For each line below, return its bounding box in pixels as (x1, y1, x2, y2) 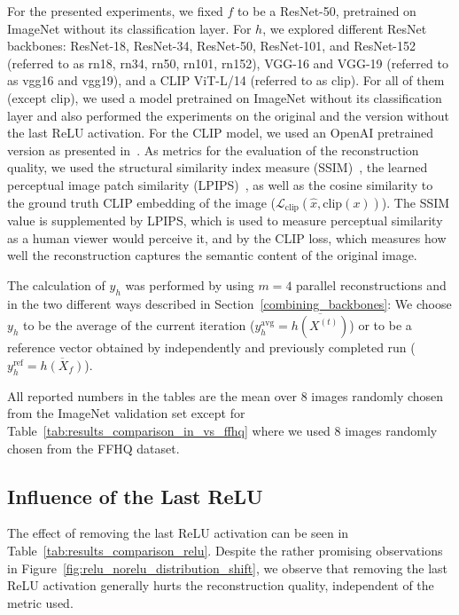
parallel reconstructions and (296, 275, 447, 294)
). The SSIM (381, 193, 450, 211)
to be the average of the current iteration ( (22, 316, 255, 335)
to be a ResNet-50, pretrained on (237, 2, 416, 20)
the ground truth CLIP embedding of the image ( (7, 193, 276, 211)
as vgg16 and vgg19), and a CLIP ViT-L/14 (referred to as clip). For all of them (7, 71, 445, 90)
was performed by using (125, 275, 254, 294)
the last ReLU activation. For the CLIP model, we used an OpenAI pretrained (7, 123, 434, 142)
